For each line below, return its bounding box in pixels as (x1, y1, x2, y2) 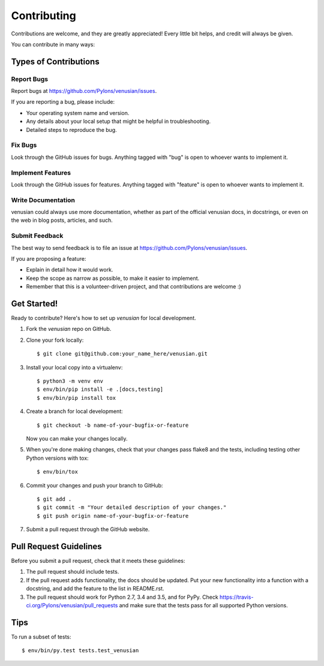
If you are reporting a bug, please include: (11, 98, 115, 106)
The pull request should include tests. (26, 568, 119, 575)
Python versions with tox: (26, 454, 89, 462)
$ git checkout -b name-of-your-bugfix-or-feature (37, 421, 189, 429)
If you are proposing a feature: (11, 255, 86, 262)
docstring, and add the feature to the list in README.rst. (26, 585, 164, 592)
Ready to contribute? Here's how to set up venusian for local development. (11, 315, 196, 322)
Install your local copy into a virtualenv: (26, 363, 123, 371)
